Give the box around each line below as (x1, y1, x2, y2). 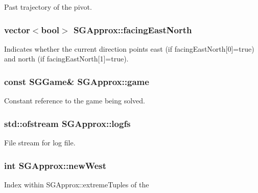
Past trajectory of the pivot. (4, 2, 92, 12)
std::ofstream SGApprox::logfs (4, 117, 131, 130)
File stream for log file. (4, 137, 76, 148)
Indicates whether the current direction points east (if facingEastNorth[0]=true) (4, 43, 254, 54)
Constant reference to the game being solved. (4, 95, 145, 106)
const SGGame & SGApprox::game (4, 75, 149, 88)
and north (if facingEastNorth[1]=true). (4, 53, 129, 64)
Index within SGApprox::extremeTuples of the (4, 179, 149, 189)
